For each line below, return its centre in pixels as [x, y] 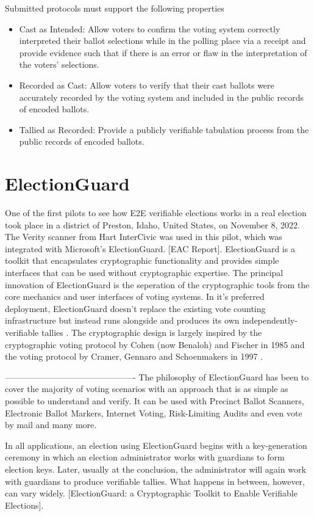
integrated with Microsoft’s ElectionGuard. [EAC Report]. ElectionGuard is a [150, 248]
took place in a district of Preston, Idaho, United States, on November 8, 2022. [152, 224]
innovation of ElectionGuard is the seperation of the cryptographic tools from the [157, 284]
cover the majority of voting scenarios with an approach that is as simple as [147, 389]
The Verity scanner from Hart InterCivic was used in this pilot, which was [144, 237]
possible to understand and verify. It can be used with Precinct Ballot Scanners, [155, 400]
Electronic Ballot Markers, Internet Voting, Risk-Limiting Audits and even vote [154, 412]
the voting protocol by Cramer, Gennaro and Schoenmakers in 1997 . [134, 356]
